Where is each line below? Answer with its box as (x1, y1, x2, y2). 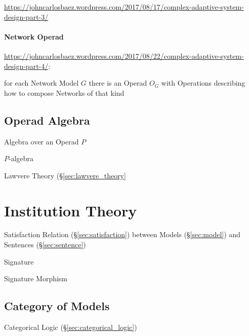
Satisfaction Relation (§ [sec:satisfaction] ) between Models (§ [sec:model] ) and (4, 229, 240, 240)
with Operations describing (161, 78, 245, 88)
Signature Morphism (4, 273, 68, 284)
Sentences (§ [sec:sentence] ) (4, 239, 86, 250)
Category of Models (4, 298, 110, 314)
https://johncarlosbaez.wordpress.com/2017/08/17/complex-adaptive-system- (4, 2, 244, 12)
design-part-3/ (4, 11, 49, 22)
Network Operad (4, 31, 64, 42)
